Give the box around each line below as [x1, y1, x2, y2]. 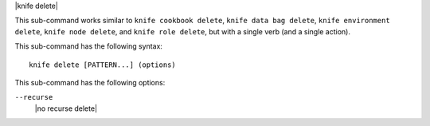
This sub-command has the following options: [14, 77, 166, 87]
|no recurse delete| [34, 104, 98, 113]
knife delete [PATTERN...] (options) [29, 60, 177, 69]
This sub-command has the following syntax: [14, 41, 163, 51]
